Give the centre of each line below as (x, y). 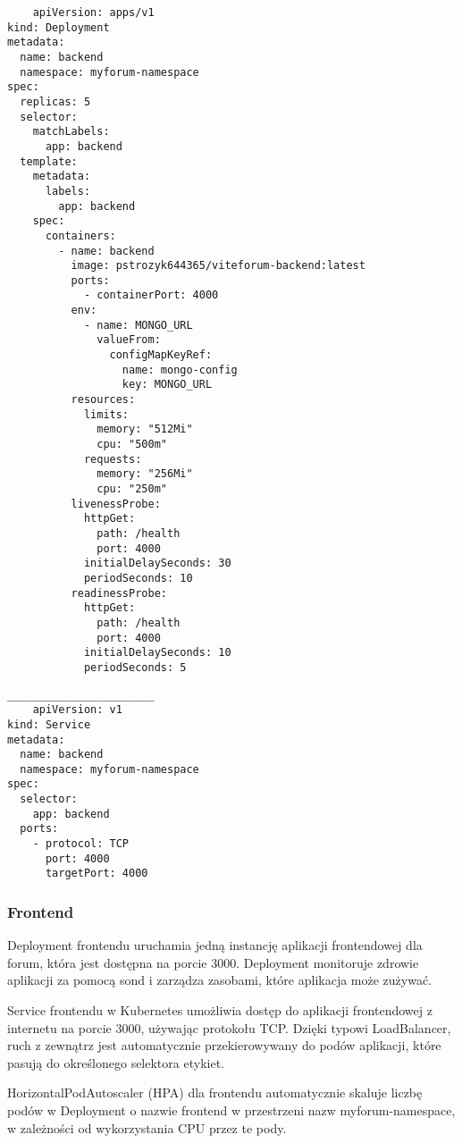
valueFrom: (129, 340)
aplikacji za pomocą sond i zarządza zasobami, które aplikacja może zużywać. (220, 980)
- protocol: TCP (81, 844)
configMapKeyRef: (161, 355)
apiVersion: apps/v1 (93, 13)
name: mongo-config (180, 370)
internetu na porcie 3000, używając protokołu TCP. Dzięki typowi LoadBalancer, (229, 1027)
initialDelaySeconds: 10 (157, 653)
